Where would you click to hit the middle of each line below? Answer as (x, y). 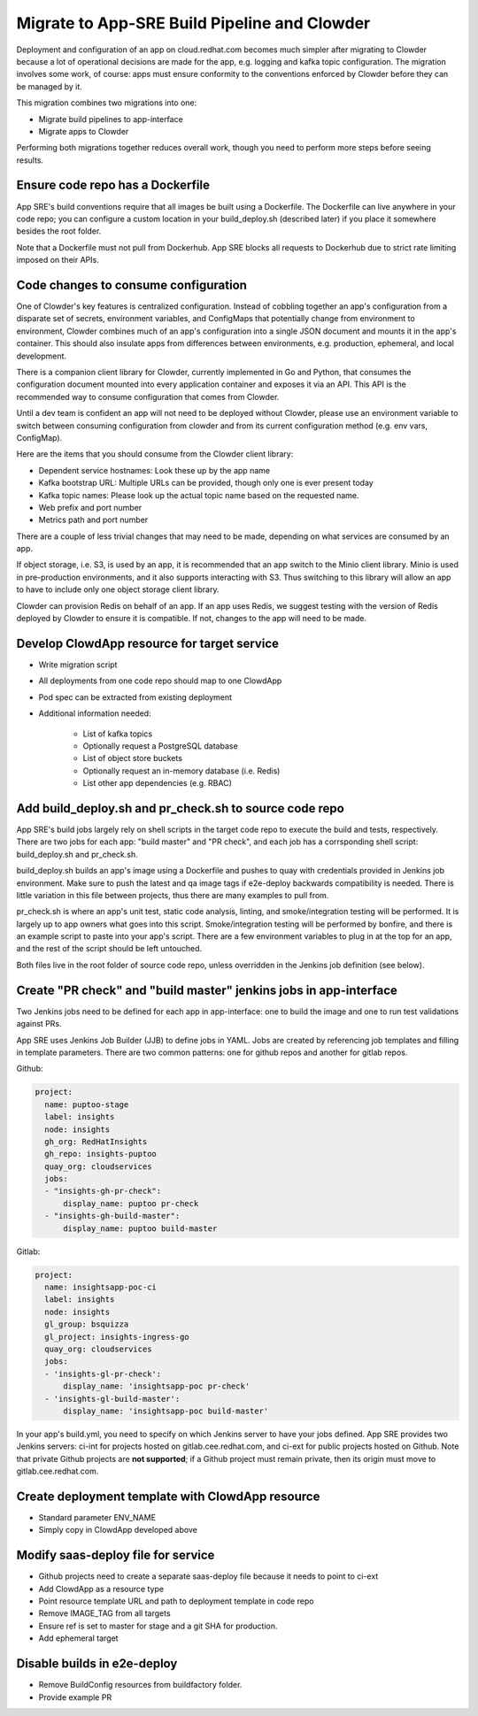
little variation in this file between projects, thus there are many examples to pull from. (173, 895)
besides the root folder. (59, 231)
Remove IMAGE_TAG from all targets (105, 1613)
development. (41, 356)
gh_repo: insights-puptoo (100, 1154)
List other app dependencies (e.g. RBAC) (157, 783)
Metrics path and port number (93, 520)
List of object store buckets (133, 758)
